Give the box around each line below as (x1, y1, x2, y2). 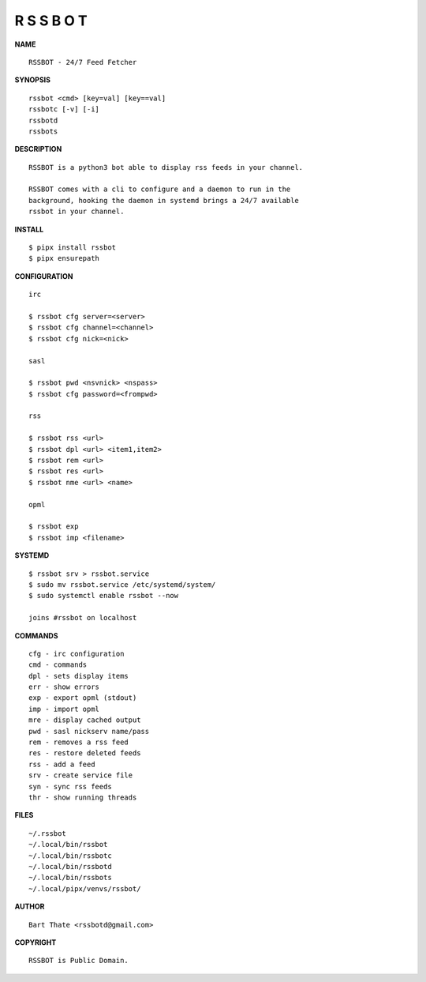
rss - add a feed (28, 759, 95, 769)
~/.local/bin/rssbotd (28, 862, 112, 871)
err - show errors (28, 683, 100, 691)
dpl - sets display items (28, 672, 129, 680)
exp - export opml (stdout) (28, 694, 137, 702)
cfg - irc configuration (28, 649, 125, 658)
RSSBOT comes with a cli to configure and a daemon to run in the (28, 185, 291, 194)
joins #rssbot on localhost (28, 613, 137, 623)
